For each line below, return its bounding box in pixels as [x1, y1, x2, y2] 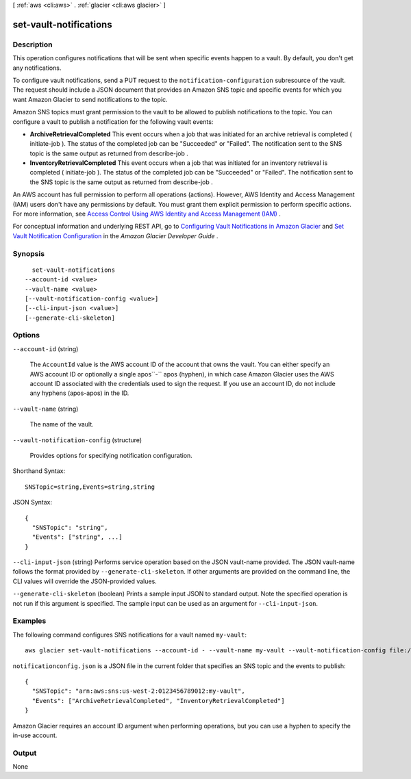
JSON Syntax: [12, 498, 53, 507]
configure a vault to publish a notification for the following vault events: [12, 117, 214, 126]
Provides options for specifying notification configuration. [29, 451, 193, 459]
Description [12, 40, 53, 49]
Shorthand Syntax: [12, 467, 65, 475]
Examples [12, 616, 47, 626]
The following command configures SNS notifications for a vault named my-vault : [12, 630, 247, 639]
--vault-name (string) [12, 405, 79, 413]
